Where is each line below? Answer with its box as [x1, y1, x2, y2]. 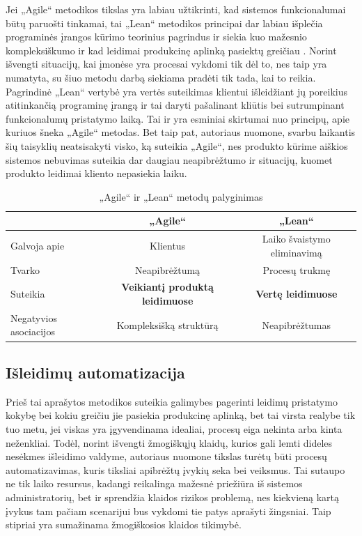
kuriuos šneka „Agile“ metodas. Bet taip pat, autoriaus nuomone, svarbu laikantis [6, 125, 356, 139]
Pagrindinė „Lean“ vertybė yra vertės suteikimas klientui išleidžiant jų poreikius [6, 84, 347, 98]
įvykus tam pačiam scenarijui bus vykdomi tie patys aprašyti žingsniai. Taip [6, 503, 331, 518]
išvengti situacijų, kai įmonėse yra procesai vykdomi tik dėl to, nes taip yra [6, 56, 327, 71]
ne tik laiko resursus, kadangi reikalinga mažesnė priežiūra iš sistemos [6, 476, 303, 491]
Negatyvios [10, 310, 57, 325]
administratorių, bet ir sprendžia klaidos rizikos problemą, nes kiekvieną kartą [6, 489, 340, 504]
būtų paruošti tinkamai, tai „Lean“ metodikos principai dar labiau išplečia [6, 15, 323, 30]
